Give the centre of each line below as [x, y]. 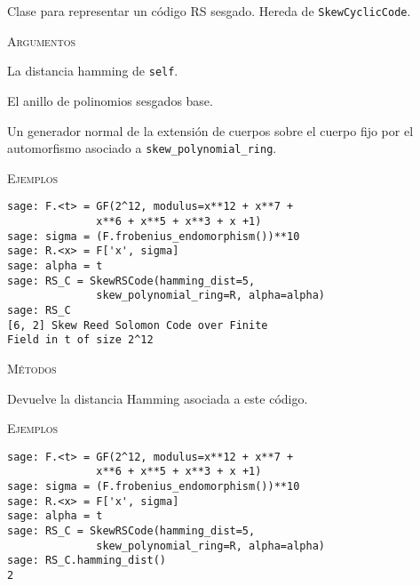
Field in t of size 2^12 [80, 340]
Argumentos [41, 40]
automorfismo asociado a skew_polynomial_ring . [142, 148]
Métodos [32, 368]
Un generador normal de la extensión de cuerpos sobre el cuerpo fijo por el [210, 130]
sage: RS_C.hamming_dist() [87, 561]
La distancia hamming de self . [93, 71]
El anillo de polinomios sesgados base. [110, 100]
